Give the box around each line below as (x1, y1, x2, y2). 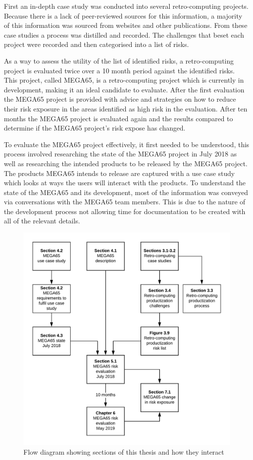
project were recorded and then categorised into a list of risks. (4, 39, 189, 49)
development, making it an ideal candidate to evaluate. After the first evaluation (4, 84, 245, 94)
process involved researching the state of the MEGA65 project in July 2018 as (4, 149, 237, 159)
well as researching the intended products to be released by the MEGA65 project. (4, 158, 248, 168)
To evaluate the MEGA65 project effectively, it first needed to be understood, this (4, 139, 250, 149)
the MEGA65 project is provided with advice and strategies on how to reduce (4, 94, 236, 104)
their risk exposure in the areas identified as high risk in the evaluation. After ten (4, 103, 248, 113)
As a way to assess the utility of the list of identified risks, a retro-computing (4, 55, 234, 66)
